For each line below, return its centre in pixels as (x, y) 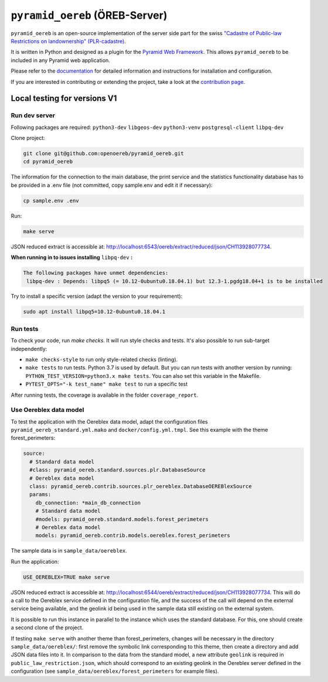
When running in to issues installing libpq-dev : (72, 257)
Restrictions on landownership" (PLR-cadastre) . (68, 41)
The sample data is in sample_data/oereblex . (69, 551)
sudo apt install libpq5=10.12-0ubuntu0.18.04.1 (94, 312)
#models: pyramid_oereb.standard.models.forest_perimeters (122, 519)
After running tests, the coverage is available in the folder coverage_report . (105, 395)
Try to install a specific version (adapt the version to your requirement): (97, 296)
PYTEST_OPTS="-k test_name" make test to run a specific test (107, 384)
